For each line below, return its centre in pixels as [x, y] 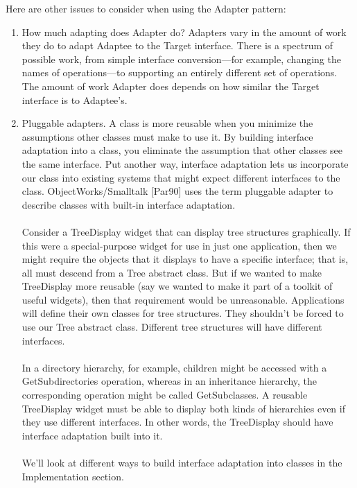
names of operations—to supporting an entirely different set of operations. [180, 72]
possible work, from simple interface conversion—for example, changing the [181, 59]
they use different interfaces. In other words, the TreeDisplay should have [177, 422]
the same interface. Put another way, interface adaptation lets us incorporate [185, 163]
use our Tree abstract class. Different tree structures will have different [172, 327]
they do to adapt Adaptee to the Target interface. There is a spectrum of [177, 45]
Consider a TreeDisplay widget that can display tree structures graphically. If [186, 231]
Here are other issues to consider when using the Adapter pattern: [146, 8]
